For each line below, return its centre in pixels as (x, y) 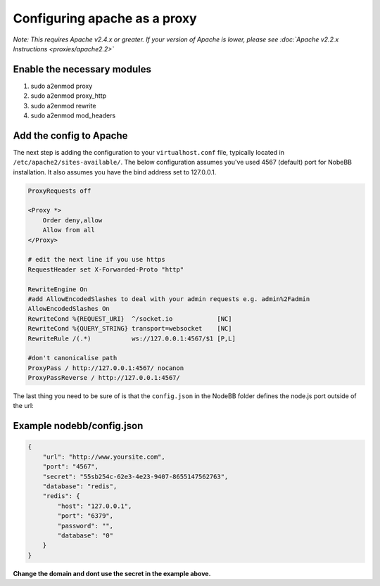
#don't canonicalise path (72, 358)
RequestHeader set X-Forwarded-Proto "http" (106, 269)
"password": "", (85, 526)
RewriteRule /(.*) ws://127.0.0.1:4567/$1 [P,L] (132, 338)
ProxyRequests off (59, 191)
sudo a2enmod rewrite (63, 106)
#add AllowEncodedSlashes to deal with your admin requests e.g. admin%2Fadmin (169, 299)
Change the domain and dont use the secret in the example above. (112, 573)
